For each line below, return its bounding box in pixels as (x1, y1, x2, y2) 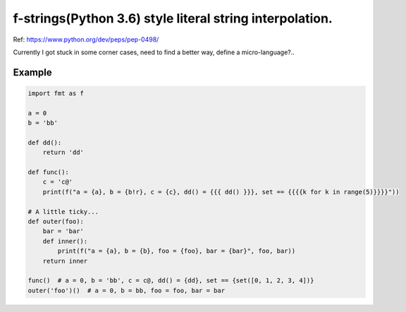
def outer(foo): (27, 218, 85, 225)
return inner (42, 257, 88, 265)
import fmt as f (27, 89, 85, 97)
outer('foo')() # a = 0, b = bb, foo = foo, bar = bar (27, 286, 226, 294)
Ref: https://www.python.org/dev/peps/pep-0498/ (13, 35, 159, 44)
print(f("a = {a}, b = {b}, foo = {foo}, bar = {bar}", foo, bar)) (57, 247, 296, 255)
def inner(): (42, 237, 88, 245)
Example (13, 66, 52, 78)
